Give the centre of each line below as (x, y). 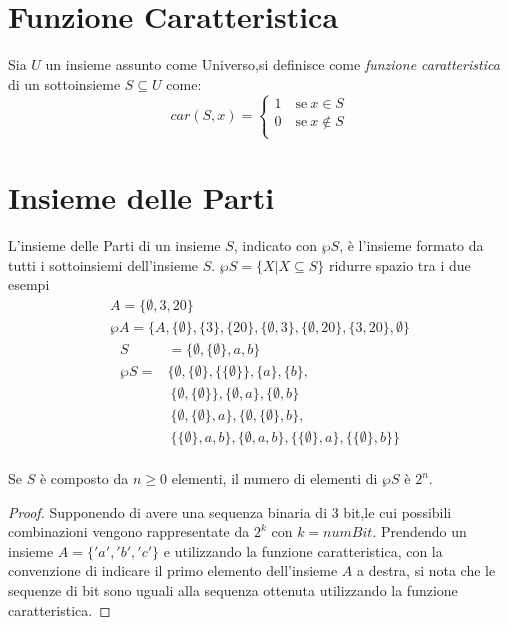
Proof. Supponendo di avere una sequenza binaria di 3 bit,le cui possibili (230, 511)
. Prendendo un (419, 531)
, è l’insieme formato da (411, 245)
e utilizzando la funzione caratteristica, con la (303, 550)
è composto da (84, 478)
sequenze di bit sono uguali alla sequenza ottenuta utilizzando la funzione (233, 590)
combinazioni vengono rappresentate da (129, 531)
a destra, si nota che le (426, 570)
